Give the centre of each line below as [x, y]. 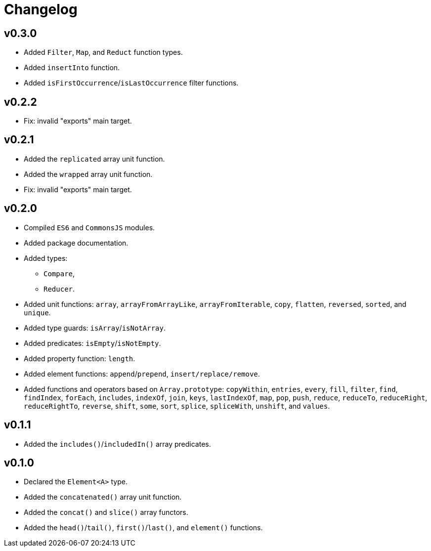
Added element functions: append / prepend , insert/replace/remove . [142, 374]
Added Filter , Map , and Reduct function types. [103, 52]
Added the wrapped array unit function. [88, 174]
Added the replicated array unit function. [94, 159]
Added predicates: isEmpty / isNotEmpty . [92, 343]
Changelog [41, 9]
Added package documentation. [76, 243]
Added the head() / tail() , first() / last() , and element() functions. [143, 528]
